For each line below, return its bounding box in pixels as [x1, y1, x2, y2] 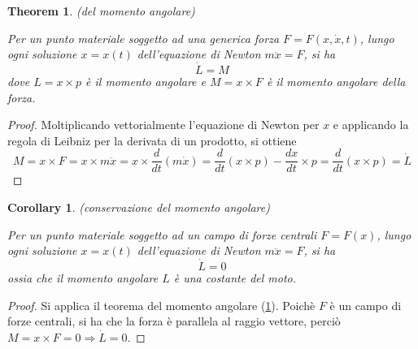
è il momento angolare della [266, 73, 406, 89]
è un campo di [329, 296, 402, 313]
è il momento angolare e [85, 73, 207, 89]
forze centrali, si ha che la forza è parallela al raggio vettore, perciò [7, 312, 341, 330]
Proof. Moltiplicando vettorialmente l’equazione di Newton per [7, 116, 320, 133]
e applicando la [333, 116, 409, 133]
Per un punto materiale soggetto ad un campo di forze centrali [7, 226, 317, 243]
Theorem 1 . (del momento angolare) [7, 2, 195, 19]
